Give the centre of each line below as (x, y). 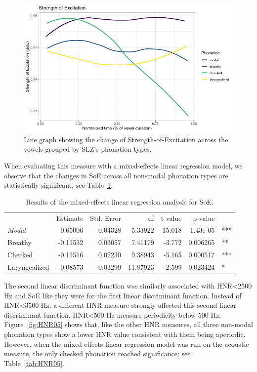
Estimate (70, 218)
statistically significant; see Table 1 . (59, 185)
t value (171, 218)
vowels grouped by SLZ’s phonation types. (88, 149)
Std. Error (106, 218)
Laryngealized (28, 267)
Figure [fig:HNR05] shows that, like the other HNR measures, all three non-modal (128, 324)
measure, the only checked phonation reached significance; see (97, 353)
